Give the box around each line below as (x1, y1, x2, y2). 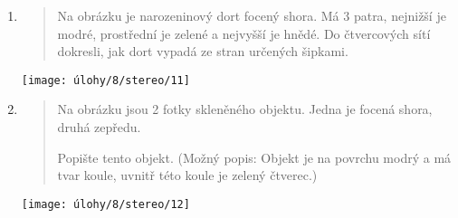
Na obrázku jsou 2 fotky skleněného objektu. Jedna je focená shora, (57, 100, 433, 118)
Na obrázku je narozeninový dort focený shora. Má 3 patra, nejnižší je (57, 6, 446, 24)
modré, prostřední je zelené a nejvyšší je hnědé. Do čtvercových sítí (57, 24, 431, 43)
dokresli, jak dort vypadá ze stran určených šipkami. (57, 42, 348, 61)
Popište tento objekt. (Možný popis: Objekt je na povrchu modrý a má (57, 147, 452, 166)
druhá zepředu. (57, 118, 141, 137)
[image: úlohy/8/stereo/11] (21, 73, 190, 87)
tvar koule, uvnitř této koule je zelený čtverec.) (57, 166, 318, 185)
